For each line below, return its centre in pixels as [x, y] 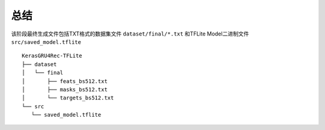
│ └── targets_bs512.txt [68, 98]
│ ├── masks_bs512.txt [65, 89]
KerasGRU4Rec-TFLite [52, 56]
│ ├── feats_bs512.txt [65, 81]
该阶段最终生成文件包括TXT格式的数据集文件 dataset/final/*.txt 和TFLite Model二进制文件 [130, 34]
